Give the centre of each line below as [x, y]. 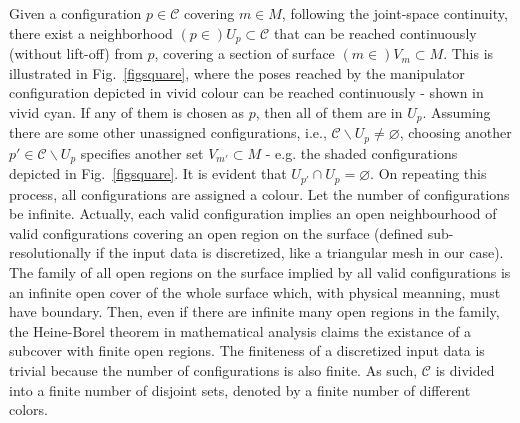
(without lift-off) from [76, 53]
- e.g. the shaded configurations [361, 152]
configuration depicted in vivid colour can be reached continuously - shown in [246, 92]
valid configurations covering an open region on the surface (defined [216, 232]
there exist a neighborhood [91, 32]
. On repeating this [428, 173]
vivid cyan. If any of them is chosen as [127, 111]
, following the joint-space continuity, [394, 13]
